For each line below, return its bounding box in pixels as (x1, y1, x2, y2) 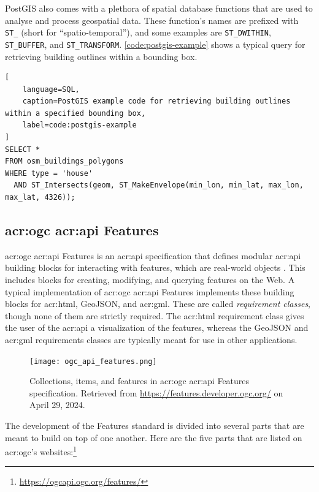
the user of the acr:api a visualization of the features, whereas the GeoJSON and (5, 321, 309, 334)
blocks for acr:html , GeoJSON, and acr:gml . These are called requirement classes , (5, 297, 311, 310)
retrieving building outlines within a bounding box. (5, 50, 198, 62)
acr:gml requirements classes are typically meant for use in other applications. (5, 333, 298, 346)
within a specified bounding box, (5, 108, 146, 118)
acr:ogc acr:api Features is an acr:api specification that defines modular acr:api (5, 249, 301, 262)
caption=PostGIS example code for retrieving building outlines (22, 97, 291, 106)
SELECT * (5, 145, 40, 154)
